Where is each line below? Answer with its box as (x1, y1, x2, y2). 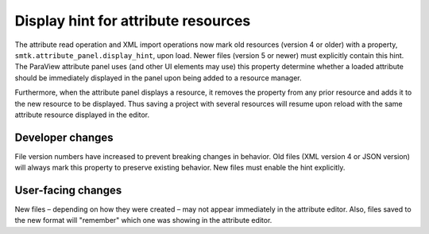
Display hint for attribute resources (14, 12, 251, 29)
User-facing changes (14, 184, 122, 197)
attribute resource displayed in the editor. (14, 110, 150, 119)
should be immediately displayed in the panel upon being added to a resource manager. (14, 72, 302, 83)
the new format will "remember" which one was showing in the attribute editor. (14, 216, 272, 225)
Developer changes (14, 131, 114, 144)
